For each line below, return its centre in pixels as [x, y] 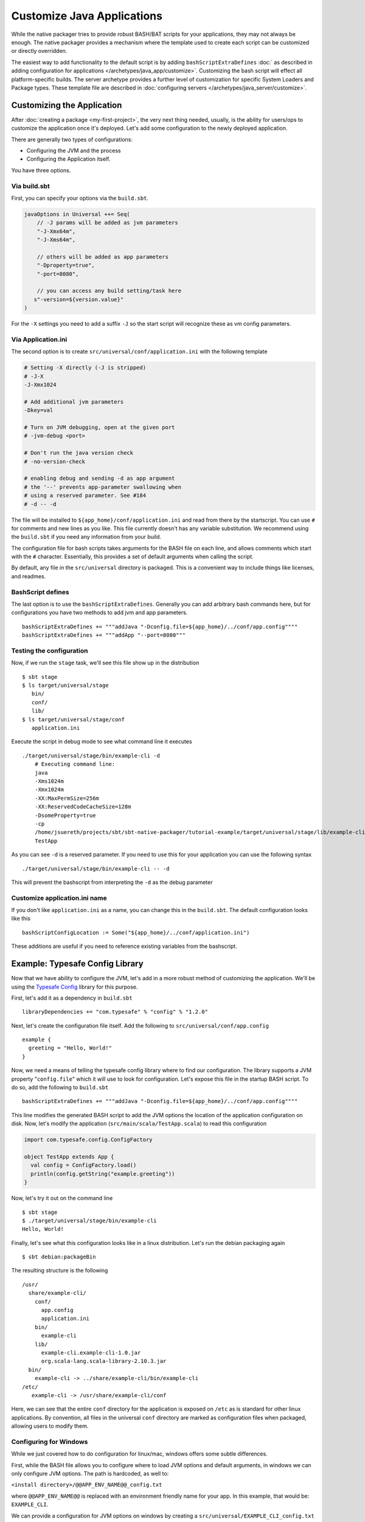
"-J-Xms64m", [56, 240]
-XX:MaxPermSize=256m [67, 798]
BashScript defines [40, 592]
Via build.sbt [30, 186]
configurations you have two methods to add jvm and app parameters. [99, 612]
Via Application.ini [39, 339]
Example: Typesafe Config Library [77, 964]
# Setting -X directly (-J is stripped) [85, 368]
